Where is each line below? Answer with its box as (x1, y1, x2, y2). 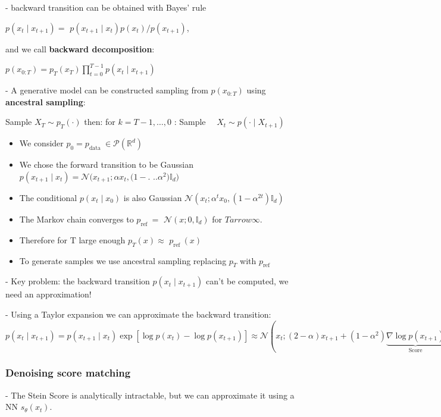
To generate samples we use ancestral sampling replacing (19, 254, 227, 266)
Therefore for (19, 233, 68, 246)
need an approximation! (5, 288, 92, 300)
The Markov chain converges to (19, 212, 134, 225)
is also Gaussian (123, 191, 182, 203)
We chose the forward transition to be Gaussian (19, 158, 193, 171)
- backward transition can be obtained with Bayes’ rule (5, 1, 207, 13)
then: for (84, 115, 115, 128)
